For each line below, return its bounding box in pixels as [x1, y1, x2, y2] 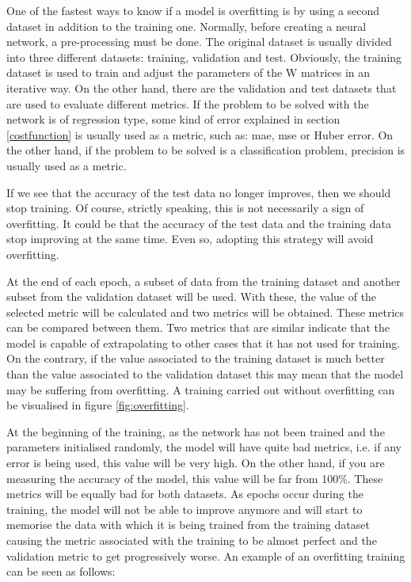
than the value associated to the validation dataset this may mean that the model [6, 366, 404, 382]
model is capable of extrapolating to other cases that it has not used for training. [6, 334, 401, 351]
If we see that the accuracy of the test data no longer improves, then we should [6, 184, 391, 200]
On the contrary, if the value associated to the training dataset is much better [6, 350, 385, 367]
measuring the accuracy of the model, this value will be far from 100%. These [6, 470, 383, 486]
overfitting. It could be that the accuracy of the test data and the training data [6, 215, 391, 231]
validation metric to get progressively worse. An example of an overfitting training [6, 547, 405, 564]
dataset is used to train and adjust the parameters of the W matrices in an [6, 64, 371, 81]
